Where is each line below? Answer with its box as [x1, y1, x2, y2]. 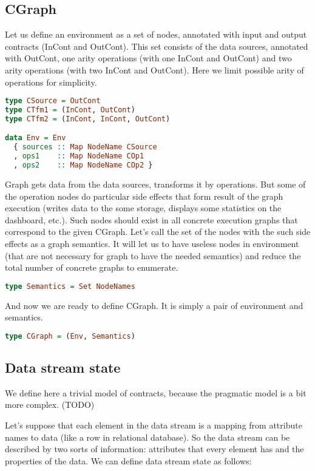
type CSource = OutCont [5, 97, 101, 106]
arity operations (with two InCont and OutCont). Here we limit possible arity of [5, 63, 304, 76]
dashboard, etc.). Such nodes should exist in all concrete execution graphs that [5, 213, 298, 226]
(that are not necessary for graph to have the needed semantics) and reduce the [5, 249, 301, 262]
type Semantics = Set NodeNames [5, 282, 135, 291]
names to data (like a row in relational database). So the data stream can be [5, 430, 290, 443]
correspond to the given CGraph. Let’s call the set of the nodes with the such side [5, 225, 311, 238]
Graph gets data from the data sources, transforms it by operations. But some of [5, 177, 306, 190]
